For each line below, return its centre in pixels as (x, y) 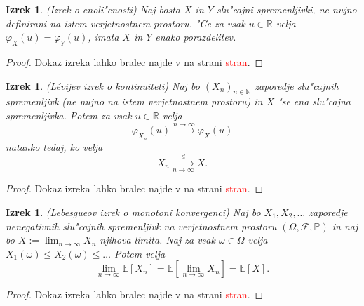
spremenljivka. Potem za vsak (69, 115)
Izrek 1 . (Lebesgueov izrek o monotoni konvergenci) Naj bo (133, 212)
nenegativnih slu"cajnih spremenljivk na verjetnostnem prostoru (141, 226)
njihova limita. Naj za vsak (157, 240)
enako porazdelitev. (196, 37)
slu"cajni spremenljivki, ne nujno (287, 9)
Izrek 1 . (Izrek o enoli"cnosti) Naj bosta (93, 9)
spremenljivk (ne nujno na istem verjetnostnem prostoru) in (134, 101)
